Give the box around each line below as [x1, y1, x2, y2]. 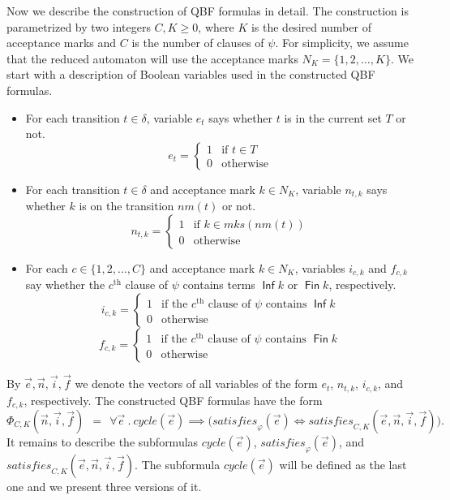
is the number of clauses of [131, 34, 264, 51]
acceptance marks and [6, 34, 117, 51]
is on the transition [79, 197, 174, 214]
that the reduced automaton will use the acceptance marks [6, 50, 298, 67]
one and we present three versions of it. [6, 477, 202, 494]
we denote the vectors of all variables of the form [75, 375, 318, 392]
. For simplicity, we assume [275, 34, 409, 51]
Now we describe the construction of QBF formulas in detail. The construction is [6, 2, 409, 19]
